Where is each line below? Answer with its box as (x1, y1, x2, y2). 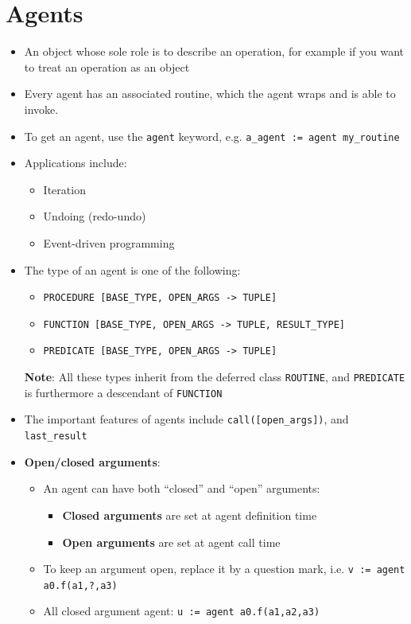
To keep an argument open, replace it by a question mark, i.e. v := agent (43, 560, 405, 577)
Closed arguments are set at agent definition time (62, 506, 317, 523)
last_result (24, 431, 87, 443)
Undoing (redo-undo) (43, 208, 146, 224)
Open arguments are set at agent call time (62, 533, 281, 550)
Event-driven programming (43, 234, 175, 251)
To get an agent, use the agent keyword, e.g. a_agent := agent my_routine (24, 127, 400, 144)
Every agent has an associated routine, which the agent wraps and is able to (24, 85, 396, 102)
